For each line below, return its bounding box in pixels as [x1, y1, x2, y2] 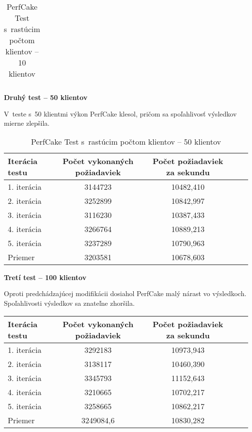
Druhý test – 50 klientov [4, 92, 88, 102]
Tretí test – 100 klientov [4, 272, 87, 282]
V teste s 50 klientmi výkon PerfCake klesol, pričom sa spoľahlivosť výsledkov [4, 108, 237, 118]
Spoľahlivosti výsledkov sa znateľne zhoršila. [4, 298, 135, 308]
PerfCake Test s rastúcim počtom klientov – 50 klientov [31, 135, 221, 147]
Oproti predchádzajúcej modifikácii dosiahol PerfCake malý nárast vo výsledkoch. [4, 288, 247, 299]
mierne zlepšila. [4, 118, 50, 128]
